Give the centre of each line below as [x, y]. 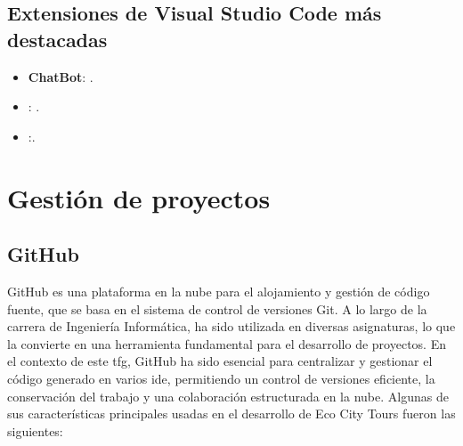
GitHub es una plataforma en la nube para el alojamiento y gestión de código [219, 291]
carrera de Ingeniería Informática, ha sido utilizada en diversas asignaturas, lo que [231, 326]
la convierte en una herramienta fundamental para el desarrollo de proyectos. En [227, 343]
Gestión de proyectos [139, 197]
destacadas [57, 39]
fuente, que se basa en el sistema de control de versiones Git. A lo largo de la [217, 308]
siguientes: [35, 430]
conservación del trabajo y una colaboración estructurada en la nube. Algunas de [228, 396]
